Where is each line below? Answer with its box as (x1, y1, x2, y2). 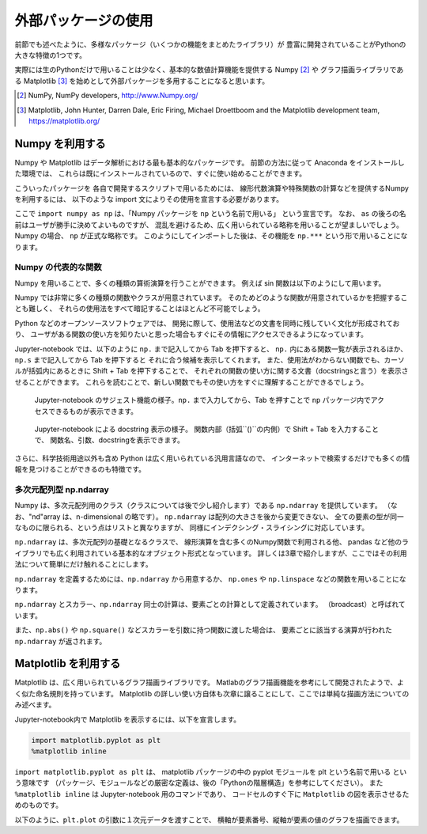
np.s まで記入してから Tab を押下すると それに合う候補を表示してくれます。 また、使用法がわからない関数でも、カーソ (14, 355, 405, 365)
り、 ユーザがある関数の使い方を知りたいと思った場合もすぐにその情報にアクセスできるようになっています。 (14, 329, 368, 339)
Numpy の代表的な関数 (14, 262, 102, 273)
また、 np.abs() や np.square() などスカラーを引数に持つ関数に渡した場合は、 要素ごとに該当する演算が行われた (14, 625, 393, 635)
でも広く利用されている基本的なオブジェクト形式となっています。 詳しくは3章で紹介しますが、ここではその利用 (42, 548, 407, 558)
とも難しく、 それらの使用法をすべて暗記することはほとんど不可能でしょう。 (14, 304, 265, 313)
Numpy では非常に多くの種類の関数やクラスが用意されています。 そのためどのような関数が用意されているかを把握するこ (14, 293, 408, 302)
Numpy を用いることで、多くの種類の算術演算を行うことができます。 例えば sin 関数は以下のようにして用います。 (14, 278, 386, 288)
